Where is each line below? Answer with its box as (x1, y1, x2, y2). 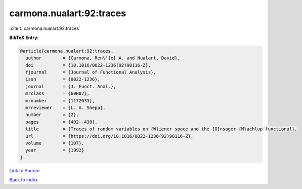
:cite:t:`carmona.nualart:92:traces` (9, 25, 81, 31)
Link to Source (9, 167, 40, 173)
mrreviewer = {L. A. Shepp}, (25, 105, 106, 111)
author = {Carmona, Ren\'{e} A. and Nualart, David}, (25, 55, 181, 61)
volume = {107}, (25, 140, 84, 146)
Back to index (9, 177, 38, 183)
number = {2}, (25, 112, 79, 118)
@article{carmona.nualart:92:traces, (20, 48, 114, 54)
